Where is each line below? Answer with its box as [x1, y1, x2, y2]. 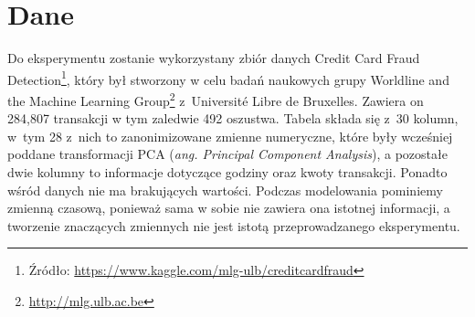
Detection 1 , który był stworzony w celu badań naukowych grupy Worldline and [7, 67, 449, 89]
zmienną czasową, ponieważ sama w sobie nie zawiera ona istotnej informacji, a [7, 198, 450, 217]
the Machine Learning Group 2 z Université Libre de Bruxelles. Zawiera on [7, 88, 424, 110]
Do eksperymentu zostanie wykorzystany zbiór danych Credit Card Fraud [7, 48, 420, 68]
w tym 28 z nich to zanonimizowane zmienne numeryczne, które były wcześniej [7, 126, 453, 145]
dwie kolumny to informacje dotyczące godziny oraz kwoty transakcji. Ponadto [7, 163, 448, 181]
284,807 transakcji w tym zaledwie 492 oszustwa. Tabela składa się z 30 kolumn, [7, 109, 459, 128]
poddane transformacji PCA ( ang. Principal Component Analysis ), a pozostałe [7, 144, 448, 164]
